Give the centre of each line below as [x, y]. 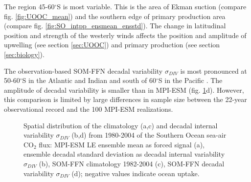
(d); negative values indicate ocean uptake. [136, 173]
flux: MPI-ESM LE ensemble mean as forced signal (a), [122, 144]
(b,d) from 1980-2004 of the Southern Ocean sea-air [149, 135]
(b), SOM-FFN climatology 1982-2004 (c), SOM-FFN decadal [132, 163]
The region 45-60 [29, 6]
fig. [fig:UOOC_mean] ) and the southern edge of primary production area [115, 16]
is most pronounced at [214, 71]
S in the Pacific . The [190, 80]
